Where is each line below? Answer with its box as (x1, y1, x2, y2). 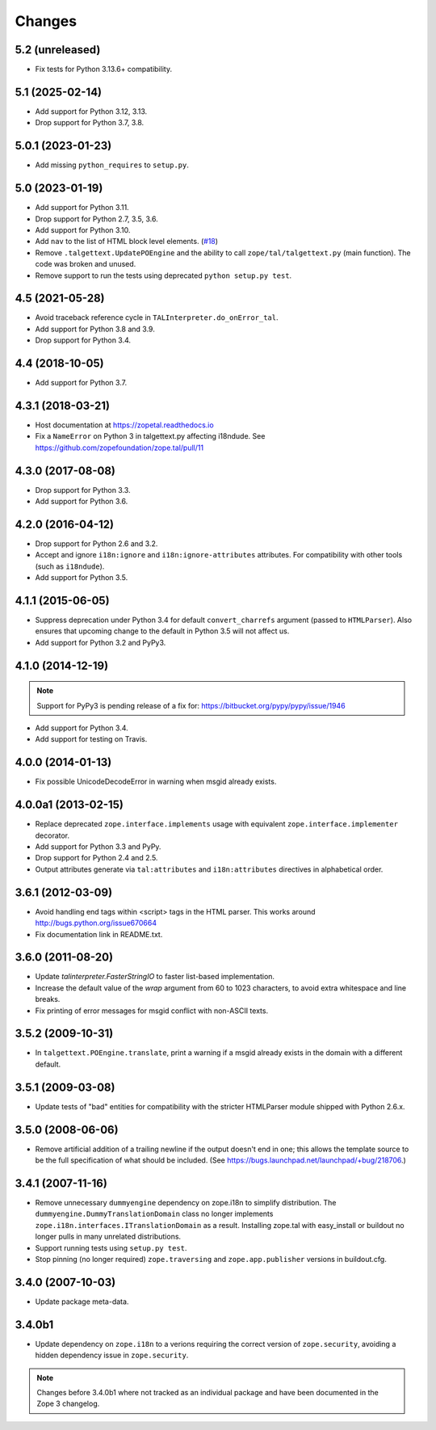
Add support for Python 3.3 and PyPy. (35, 842, 161, 852)
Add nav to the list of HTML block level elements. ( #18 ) (35, 237, 218, 246)
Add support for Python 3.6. (35, 497, 128, 507)
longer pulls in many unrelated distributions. (35, 1232, 182, 1242)
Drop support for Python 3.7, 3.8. (35, 118, 145, 128)
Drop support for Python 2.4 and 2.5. (35, 853, 158, 863)
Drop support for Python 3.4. (35, 335, 132, 345)
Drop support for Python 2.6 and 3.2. (35, 539, 158, 549)
